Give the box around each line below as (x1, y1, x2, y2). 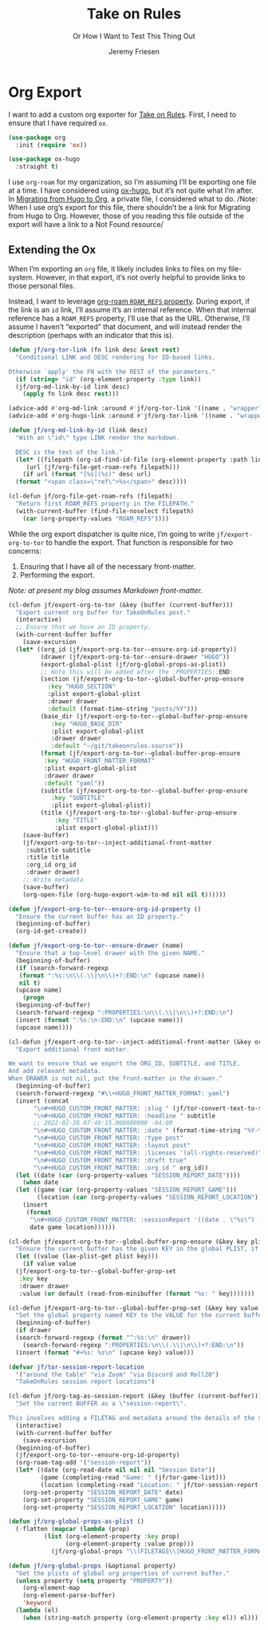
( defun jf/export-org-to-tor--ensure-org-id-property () (8, 904, 202, 913)
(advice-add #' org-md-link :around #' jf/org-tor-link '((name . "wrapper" (8, 404, 262, 412)
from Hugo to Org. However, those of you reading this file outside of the (8, 211, 245, 221)
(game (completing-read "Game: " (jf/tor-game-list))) (40, 1473, 227, 1481)
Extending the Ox (8, 243, 97, 256)
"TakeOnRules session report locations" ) (15, 1378, 156, 1386)
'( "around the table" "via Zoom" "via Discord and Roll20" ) (15, 1370, 219, 1378)
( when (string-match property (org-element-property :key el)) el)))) (22, 1613, 262, 1622)
